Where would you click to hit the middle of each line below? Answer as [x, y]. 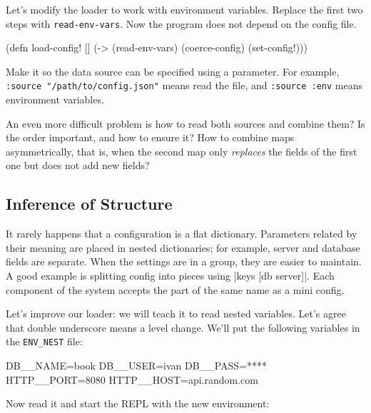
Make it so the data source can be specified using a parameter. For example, [173, 71]
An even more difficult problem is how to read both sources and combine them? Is [185, 123]
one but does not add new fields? [78, 165]
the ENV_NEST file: [44, 341]
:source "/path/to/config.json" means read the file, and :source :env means [184, 85]
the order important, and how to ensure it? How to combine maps [150, 137]
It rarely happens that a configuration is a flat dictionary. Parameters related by [182, 234]
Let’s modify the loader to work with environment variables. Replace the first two [184, 9]
